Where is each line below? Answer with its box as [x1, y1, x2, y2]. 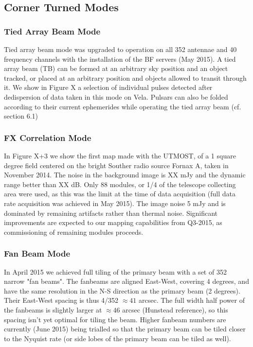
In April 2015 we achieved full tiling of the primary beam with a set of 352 [4, 266, 227, 277]
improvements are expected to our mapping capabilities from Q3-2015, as [4, 217, 222, 227]
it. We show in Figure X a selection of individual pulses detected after [4, 82, 213, 92]
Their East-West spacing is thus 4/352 [4, 295, 119, 305]
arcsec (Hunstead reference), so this [122, 304, 228, 314]
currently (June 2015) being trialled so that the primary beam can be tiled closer [4, 324, 246, 334]
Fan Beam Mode [4, 247, 71, 260]
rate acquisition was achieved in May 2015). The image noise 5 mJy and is [4, 198, 226, 208]
